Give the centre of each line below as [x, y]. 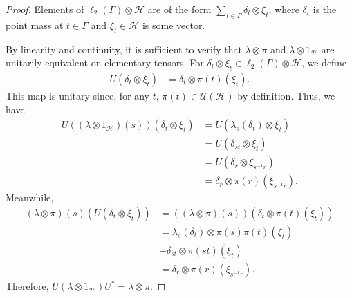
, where [284, 9]
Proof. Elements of [45, 9]
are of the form [179, 9]
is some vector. [174, 25]
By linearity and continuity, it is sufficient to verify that [124, 49]
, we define [324, 63]
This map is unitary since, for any [77, 96]
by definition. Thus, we [286, 96]
